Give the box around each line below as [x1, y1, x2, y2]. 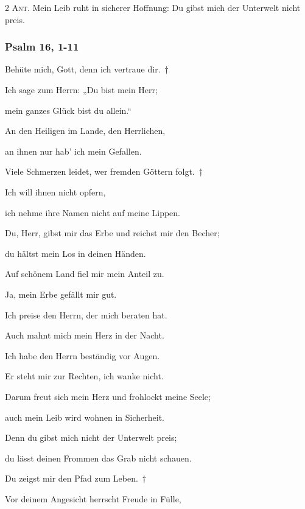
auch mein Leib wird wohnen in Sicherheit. [5, 410, 165, 423]
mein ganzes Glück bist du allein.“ [5, 104, 131, 116]
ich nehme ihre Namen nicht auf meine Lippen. [5, 206, 181, 219]
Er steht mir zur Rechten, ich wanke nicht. [5, 370, 164, 382]
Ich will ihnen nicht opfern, [5, 185, 106, 198]
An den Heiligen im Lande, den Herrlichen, [5, 124, 166, 137]
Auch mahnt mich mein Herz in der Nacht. [5, 329, 164, 342]
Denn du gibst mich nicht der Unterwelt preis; [5, 431, 177, 444]
